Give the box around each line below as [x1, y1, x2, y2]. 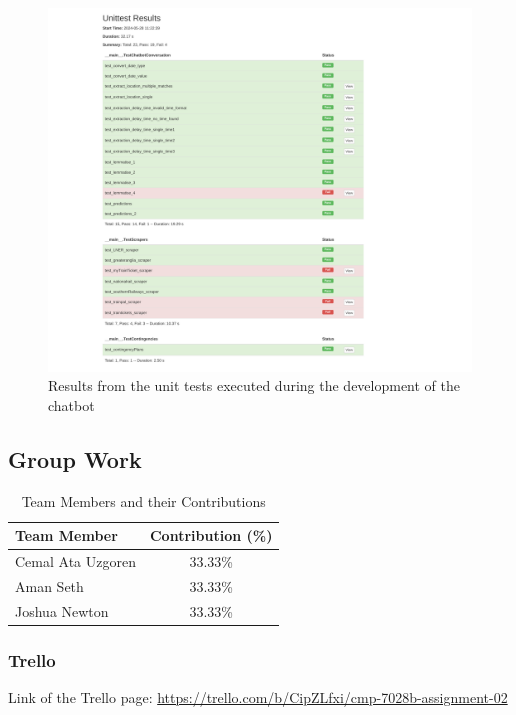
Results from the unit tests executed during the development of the [48, 375, 461, 396]
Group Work [8, 443, 142, 474]
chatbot [48, 394, 95, 415]
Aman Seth [15, 575, 84, 596]
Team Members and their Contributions [21, 490, 266, 511]
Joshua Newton [15, 600, 109, 621]
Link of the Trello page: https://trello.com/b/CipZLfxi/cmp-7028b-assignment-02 [8, 686, 508, 707]
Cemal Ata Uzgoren [15, 550, 136, 571]
